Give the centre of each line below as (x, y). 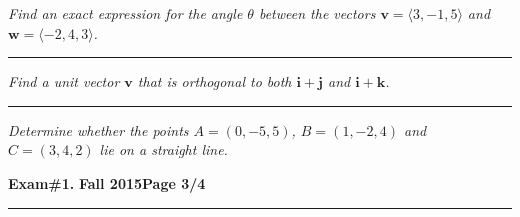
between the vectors (317, 13)
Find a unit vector (64, 81)
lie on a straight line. (163, 149)
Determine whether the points (98, 129)
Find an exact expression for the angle (125, 13)
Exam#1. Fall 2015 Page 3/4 (107, 182)
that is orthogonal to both (214, 81)
